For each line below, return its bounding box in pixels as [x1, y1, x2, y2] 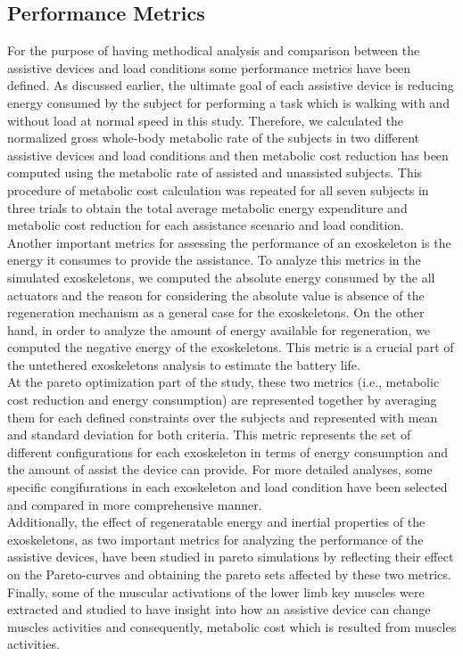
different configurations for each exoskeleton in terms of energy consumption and [7, 442, 449, 461]
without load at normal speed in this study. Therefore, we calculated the [7, 111, 404, 129]
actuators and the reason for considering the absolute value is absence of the [7, 285, 425, 304]
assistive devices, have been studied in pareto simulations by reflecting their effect [7, 547, 454, 566]
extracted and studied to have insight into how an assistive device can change [7, 600, 431, 619]
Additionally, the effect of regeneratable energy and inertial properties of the [7, 512, 426, 531]
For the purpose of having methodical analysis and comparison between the [7, 41, 420, 60]
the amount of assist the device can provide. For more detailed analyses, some [7, 460, 433, 479]
